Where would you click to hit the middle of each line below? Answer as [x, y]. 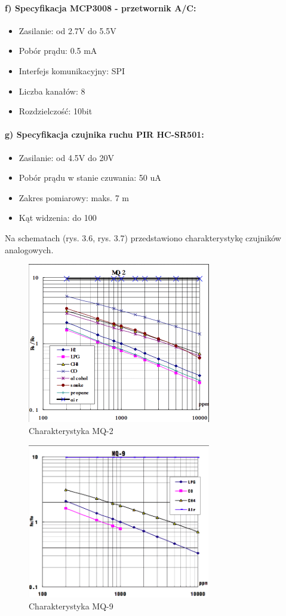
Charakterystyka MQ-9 [71, 606]
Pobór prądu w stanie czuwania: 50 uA [90, 177]
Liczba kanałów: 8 [52, 91]
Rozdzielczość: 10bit [56, 111]
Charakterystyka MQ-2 [71, 431]
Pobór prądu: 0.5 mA [58, 51]
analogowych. [29, 249]
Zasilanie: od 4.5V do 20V [66, 157]
